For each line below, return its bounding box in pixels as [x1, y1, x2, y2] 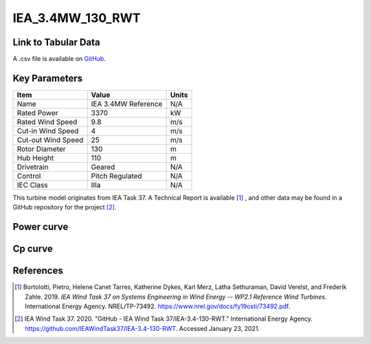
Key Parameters [12, 72, 82, 84]
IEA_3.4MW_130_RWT [12, 10, 141, 25]
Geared [91, 162, 115, 172]
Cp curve [12, 243, 53, 255]
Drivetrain [16, 162, 49, 172]
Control [16, 171, 41, 181]
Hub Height [16, 153, 54, 163]
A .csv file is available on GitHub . [12, 55, 106, 63]
